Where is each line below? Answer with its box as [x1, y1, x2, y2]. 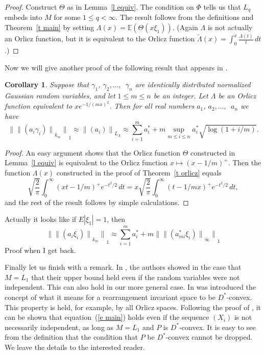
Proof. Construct [5, 2, 57, 12]
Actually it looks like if [5, 214, 77, 224]
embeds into [5, 12, 42, 22]
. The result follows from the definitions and [115, 12, 254, 22]
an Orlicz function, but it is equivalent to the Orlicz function [5, 33, 195, 44]
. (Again [172, 22, 198, 33]
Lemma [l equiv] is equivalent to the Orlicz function [5, 157, 168, 168]
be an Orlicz [218, 90, 256, 101]
